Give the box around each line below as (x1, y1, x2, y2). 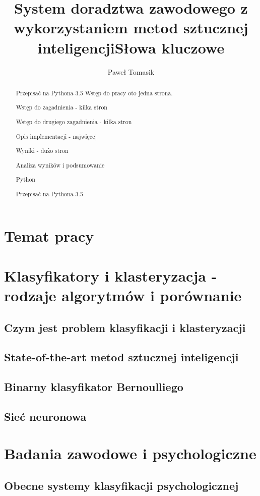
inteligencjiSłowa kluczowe (37, 37, 225, 58)
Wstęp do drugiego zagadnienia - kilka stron (16, 117, 132, 126)
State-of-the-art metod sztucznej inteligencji (4, 349, 239, 365)
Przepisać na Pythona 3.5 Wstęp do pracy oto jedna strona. (16, 88, 173, 97)
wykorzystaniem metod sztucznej (14, 17, 248, 38)
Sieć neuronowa (4, 408, 87, 424)
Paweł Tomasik (107, 66, 155, 77)
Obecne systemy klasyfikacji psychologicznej (4, 478, 239, 493)
